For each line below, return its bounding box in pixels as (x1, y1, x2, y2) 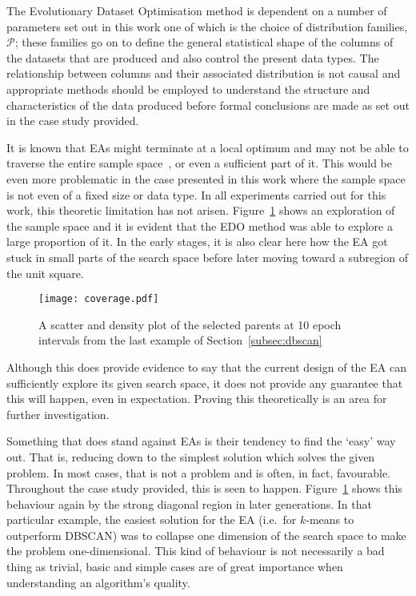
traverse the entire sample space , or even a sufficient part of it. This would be (6, 155, 392, 171)
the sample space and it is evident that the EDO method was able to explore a (6, 217, 393, 234)
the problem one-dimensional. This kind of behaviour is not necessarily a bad (6, 542, 385, 559)
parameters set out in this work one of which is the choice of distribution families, (6, 18, 408, 34)
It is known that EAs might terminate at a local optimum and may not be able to (6, 139, 409, 155)
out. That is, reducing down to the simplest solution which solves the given (6, 448, 375, 465)
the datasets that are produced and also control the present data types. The (6, 49, 379, 66)
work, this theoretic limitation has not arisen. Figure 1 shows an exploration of (6, 202, 395, 219)
